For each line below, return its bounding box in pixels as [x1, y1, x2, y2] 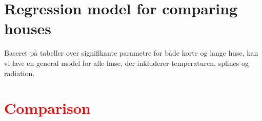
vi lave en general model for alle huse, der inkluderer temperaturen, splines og [4, 57, 249, 68]
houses [4, 18, 52, 39]
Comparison [4, 98, 91, 118]
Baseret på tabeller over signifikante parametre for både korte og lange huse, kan [4, 47, 258, 58]
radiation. [4, 67, 35, 78]
